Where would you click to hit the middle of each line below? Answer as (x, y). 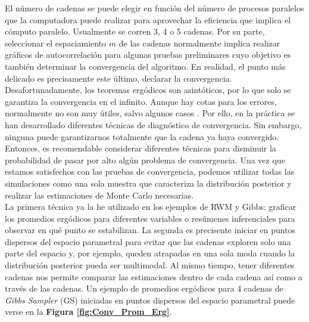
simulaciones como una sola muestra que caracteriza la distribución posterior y (148, 183)
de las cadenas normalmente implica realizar (199, 43)
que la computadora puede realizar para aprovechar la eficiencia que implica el (148, 19)
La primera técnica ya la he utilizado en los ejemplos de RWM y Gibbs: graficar (151, 207)
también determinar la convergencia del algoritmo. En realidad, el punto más (145, 66)
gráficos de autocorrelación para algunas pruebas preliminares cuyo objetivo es (148, 55)
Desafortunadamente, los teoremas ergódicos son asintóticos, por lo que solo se (148, 90)
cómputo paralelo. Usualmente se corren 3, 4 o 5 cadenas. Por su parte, (135, 31)
